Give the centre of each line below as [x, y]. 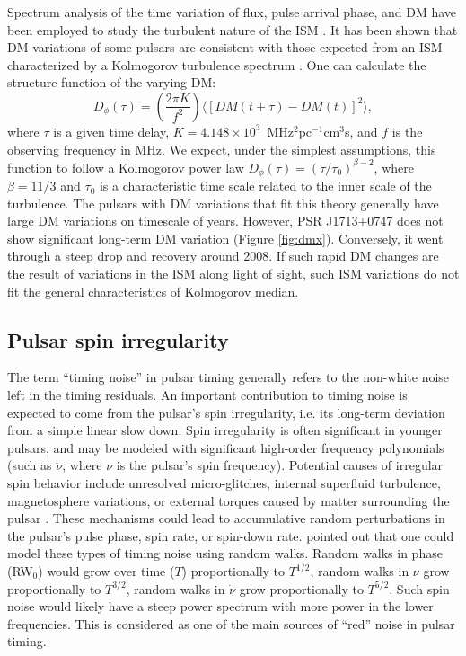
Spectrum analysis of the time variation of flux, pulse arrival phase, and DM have [232, 12]
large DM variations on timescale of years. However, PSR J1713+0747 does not [225, 221]
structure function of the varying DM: [112, 82]
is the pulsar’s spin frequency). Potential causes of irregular [280, 465]
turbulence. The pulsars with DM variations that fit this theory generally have [223, 203]
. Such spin [419, 588]
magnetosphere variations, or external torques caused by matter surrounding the [229, 500]
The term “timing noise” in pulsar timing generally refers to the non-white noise [229, 377]
